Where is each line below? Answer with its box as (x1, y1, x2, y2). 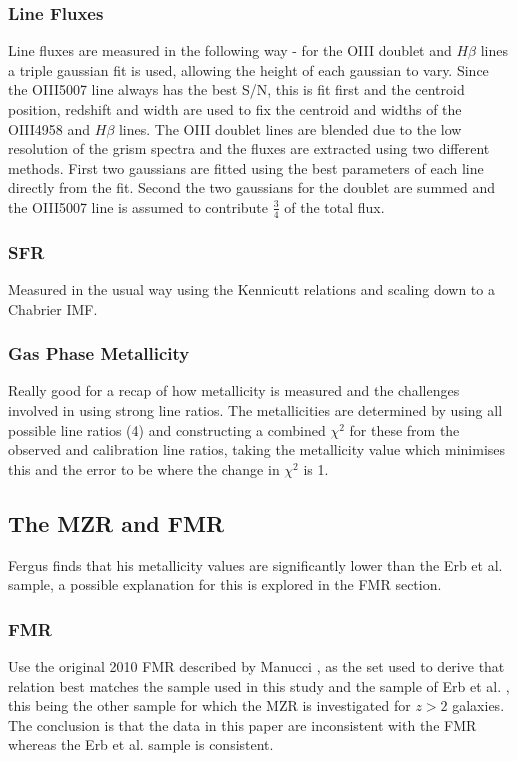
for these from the (349, 419, 460, 440)
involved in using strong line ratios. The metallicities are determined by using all (8, 400, 503, 421)
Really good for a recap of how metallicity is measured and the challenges (8, 380, 460, 401)
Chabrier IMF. (8, 298, 98, 319)
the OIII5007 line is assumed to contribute (8, 196, 269, 217)
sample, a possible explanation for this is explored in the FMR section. (8, 574, 442, 595)
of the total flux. (284, 196, 385, 217)
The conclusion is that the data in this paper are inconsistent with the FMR (8, 714, 477, 735)
